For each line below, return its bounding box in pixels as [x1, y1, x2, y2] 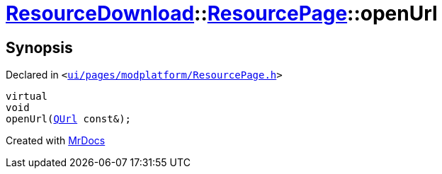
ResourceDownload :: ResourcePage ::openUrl [6, 1, 438, 25]
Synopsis [6, 38, 73, 57]
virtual [6, 91, 48, 103]
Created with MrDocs [6, 134, 106, 147]
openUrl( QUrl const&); [6, 113, 132, 125]
